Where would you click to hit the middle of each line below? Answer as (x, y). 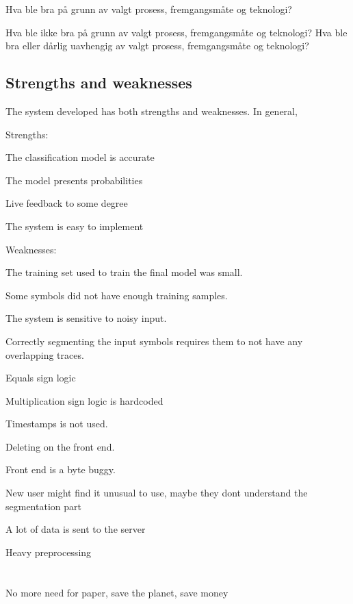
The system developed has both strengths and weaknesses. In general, (152, 111)
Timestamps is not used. (57, 424)
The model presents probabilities (74, 180)
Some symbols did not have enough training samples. (117, 295)
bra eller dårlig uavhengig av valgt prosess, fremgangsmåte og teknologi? (157, 46)
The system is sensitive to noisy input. (86, 318)
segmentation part (43, 506)
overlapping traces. (45, 354)
